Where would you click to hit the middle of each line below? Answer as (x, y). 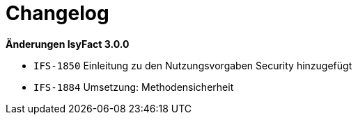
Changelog (57, 13)
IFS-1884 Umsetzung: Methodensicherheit (134, 87)
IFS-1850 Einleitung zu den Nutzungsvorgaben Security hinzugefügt (193, 65)
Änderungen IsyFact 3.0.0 (68, 44)
